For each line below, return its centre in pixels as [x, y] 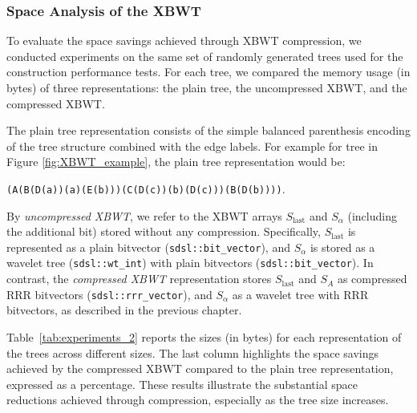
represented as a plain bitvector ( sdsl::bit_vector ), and [148, 247]
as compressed [372, 279]
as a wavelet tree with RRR [300, 294]
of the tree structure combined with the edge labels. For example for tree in [192, 146]
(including [372, 215]
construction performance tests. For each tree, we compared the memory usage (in [208, 72]
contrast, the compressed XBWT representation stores [139, 279]
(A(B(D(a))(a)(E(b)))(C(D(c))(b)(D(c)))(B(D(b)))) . [146, 188]
